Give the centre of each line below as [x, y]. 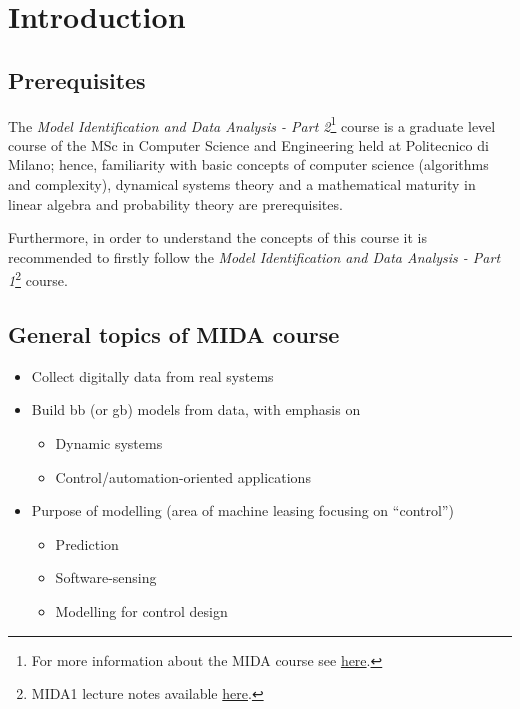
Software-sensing [106, 577]
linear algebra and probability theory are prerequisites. [175, 203]
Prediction [87, 543]
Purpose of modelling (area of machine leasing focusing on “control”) [242, 510]
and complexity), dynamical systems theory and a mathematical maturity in [242, 184]
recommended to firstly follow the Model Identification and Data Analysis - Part [254, 256]
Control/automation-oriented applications [183, 476]
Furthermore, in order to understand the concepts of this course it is [217, 237]
